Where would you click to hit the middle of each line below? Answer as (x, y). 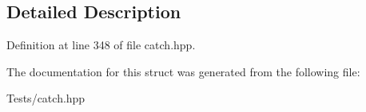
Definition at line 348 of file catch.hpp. (101, 45)
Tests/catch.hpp (46, 98)
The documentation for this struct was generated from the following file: (183, 71)
